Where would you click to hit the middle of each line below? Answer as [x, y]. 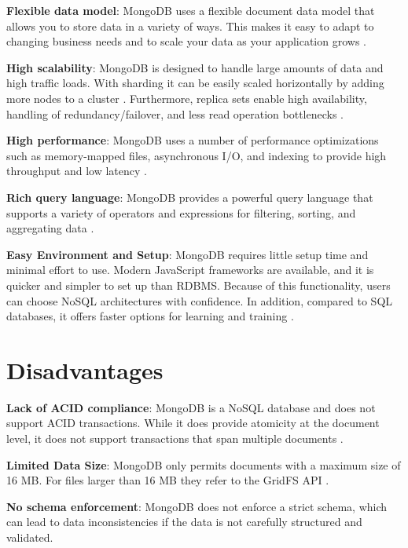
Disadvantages [85, 369]
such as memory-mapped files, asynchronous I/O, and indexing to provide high [197, 155]
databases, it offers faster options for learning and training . [150, 316]
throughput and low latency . [77, 171]
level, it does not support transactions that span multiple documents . [175, 438]
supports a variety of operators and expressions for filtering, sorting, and [181, 212]
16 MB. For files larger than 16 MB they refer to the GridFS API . [168, 480]
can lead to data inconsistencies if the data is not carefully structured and [184, 522]
